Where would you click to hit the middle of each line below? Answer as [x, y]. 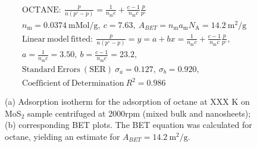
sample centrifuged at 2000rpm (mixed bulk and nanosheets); [139, 113]
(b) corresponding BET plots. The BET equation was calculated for [128, 125]
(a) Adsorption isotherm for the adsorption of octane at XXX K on [127, 101]
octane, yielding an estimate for [62, 136]
